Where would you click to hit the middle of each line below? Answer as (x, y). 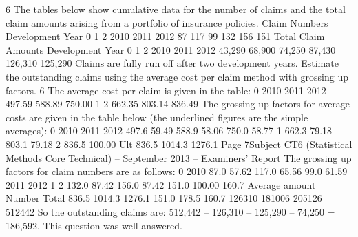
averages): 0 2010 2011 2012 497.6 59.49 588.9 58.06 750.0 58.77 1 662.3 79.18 (169, 131)
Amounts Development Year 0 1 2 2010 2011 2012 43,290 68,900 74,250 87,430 (171, 49)
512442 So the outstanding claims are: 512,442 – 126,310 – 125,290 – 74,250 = (170, 211)
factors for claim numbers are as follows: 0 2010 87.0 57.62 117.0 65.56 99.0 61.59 (177, 171)
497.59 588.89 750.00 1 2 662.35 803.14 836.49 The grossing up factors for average (178, 104)
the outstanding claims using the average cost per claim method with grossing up (177, 76)
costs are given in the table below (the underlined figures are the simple (157, 117)
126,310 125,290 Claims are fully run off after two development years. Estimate (172, 63)
